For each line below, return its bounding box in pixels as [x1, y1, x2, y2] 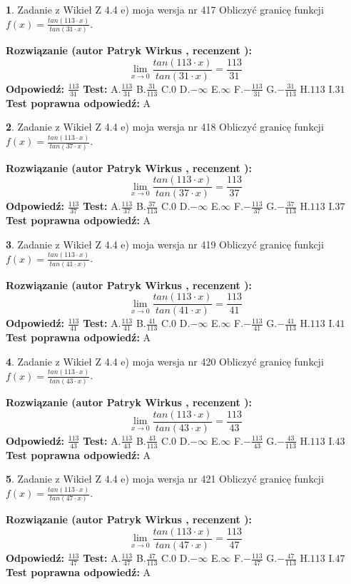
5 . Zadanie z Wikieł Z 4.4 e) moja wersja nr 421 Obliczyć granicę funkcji [6, 471, 324, 486]
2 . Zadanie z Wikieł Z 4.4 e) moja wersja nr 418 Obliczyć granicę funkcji [6, 119, 324, 134]
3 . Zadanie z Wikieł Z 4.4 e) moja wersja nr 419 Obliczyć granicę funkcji [6, 236, 324, 251]
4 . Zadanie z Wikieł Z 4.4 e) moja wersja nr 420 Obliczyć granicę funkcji [6, 353, 324, 368]
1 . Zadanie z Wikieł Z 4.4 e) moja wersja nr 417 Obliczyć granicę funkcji [6, 2, 324, 16]
